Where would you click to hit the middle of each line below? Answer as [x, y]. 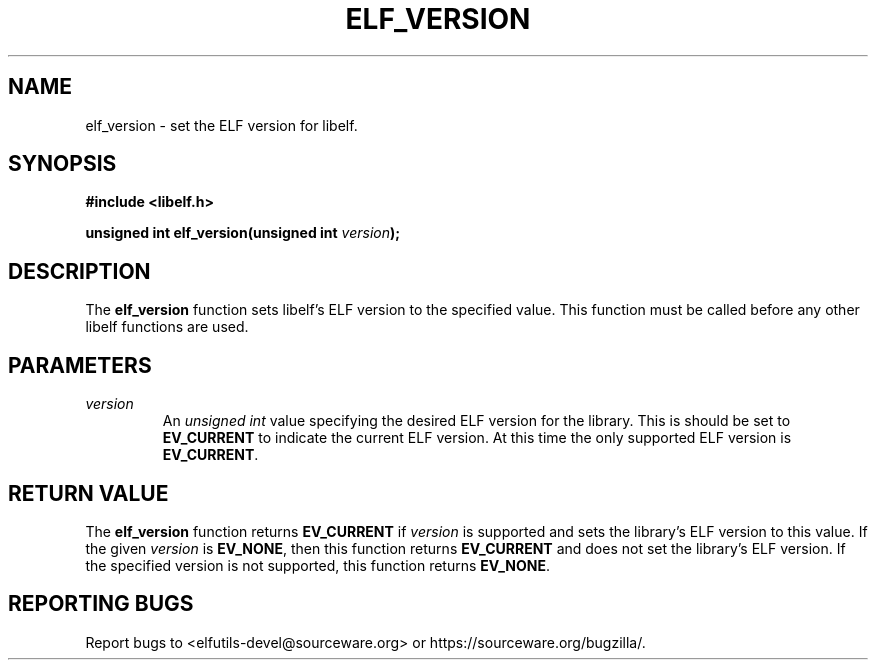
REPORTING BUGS [101, 604]
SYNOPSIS [62, 164]
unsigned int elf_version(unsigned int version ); [243, 233]
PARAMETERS [80, 365]
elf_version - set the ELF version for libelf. [221, 125]
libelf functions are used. [167, 327]
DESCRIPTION [79, 271]
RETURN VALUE [88, 493]
